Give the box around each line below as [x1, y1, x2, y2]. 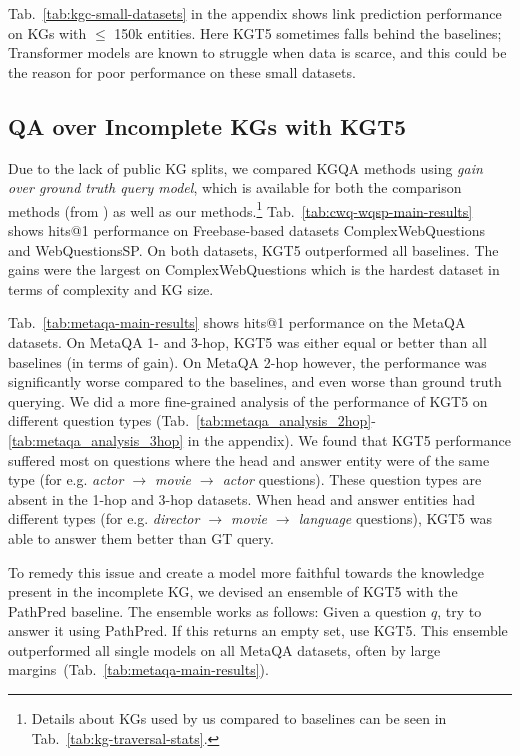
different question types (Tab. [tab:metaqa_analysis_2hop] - [8, 410, 376, 431]
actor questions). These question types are [222, 469, 482, 490]
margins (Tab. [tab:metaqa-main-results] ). [8, 659, 269, 680]
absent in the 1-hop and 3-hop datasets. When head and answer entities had [8, 488, 476, 509]
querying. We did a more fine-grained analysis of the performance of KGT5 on [8, 390, 488, 411]
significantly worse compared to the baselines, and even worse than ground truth [8, 371, 502, 392]
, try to [437, 600, 482, 621]
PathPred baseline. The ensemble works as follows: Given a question [8, 600, 427, 621]
